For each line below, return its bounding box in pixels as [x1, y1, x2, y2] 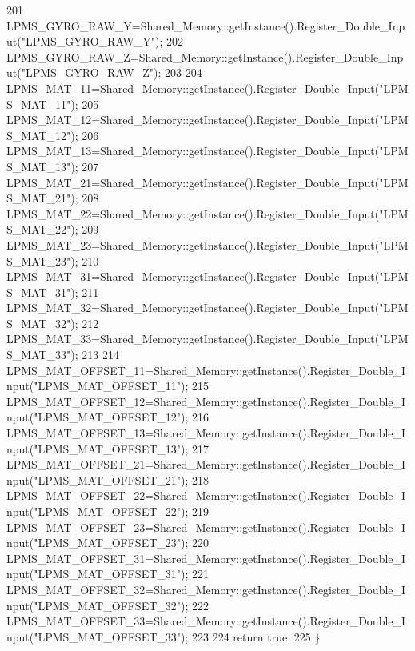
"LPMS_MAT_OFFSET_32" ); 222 [34, 597, 209, 613]
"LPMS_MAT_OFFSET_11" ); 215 [34, 377, 209, 394]
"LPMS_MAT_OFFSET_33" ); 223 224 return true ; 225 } [34, 628, 321, 645]
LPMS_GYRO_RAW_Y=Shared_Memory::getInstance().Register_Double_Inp [6, 17, 405, 34]
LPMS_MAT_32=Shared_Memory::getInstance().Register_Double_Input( [6, 299, 380, 316]
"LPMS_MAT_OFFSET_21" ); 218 [34, 471, 209, 488]
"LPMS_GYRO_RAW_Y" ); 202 [21, 33, 184, 50]
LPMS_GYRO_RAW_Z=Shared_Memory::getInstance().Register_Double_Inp [6, 48, 404, 65]
